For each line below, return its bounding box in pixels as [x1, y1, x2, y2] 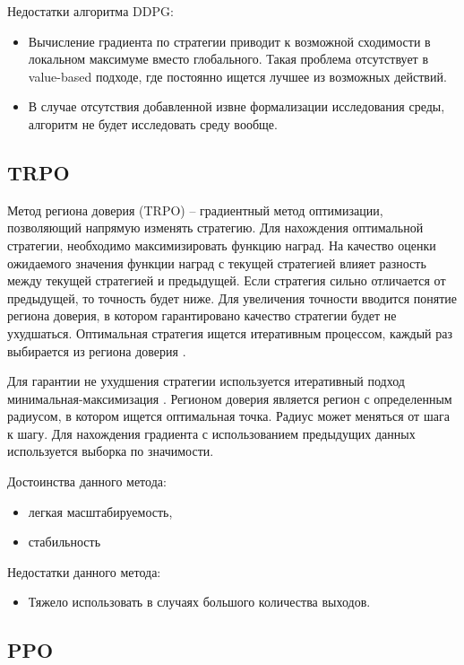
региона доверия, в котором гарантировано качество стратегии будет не [7, 306, 397, 325]
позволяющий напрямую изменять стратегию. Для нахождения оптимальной [7, 218, 424, 237]
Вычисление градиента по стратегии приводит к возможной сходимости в [28, 31, 431, 50]
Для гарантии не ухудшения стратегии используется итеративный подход [7, 372, 405, 390]
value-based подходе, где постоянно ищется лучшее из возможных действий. [28, 66, 447, 85]
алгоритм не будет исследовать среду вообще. [28, 114, 278, 133]
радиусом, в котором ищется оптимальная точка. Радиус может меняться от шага [7, 407, 450, 425]
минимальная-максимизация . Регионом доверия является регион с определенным [7, 389, 452, 407]
